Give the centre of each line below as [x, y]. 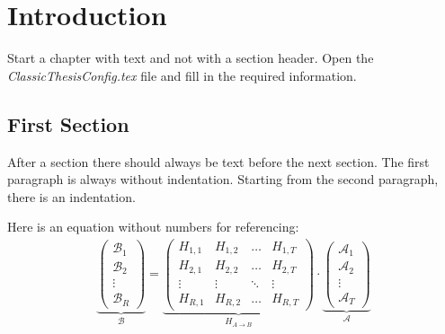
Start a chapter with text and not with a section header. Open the [191, 58]
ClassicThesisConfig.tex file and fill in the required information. [182, 75]
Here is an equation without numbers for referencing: [153, 227]
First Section [68, 123]
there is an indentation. [71, 196]
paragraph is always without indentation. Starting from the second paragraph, [223, 179]
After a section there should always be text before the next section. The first [218, 161]
